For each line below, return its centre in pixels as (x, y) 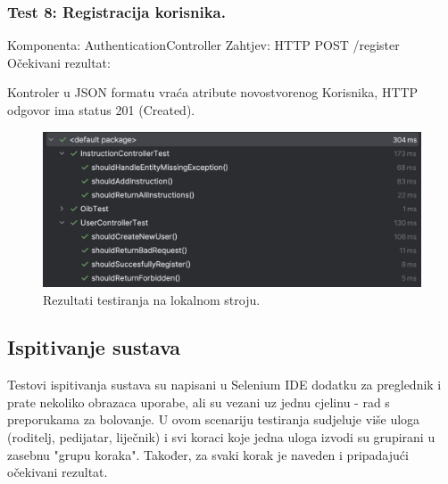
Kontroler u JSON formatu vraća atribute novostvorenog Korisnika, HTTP (213, 92)
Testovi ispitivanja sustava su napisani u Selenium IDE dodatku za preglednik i (224, 385)
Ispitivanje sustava (94, 347)
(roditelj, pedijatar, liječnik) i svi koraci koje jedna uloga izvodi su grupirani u (221, 437)
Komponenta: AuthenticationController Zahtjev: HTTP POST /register (203, 45)
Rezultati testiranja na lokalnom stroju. (152, 299)
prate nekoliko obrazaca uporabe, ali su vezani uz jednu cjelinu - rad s (199, 402)
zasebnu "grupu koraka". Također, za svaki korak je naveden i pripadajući (208, 454)
